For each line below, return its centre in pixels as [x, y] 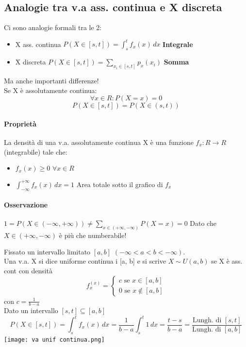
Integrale [178, 44]
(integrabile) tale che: [36, 151]
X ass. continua [38, 44]
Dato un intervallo [31, 310]
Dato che [203, 223]
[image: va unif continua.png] [54, 340]
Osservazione [26, 205]
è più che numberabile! [93, 235]
